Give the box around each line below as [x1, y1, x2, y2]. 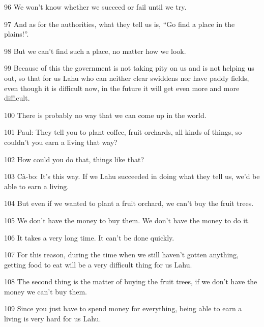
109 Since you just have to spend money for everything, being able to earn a [4, 303, 242, 314]
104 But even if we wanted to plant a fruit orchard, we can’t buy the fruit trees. [4, 198, 254, 209]
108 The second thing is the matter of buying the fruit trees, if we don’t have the [4, 276, 257, 287]
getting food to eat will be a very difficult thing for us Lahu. [4, 259, 192, 270]
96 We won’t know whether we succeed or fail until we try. [4, 2, 187, 12]
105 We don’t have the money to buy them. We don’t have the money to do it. [4, 215, 250, 225]
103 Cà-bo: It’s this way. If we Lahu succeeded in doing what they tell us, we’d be [4, 171, 260, 182]
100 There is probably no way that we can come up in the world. [4, 109, 207, 120]
